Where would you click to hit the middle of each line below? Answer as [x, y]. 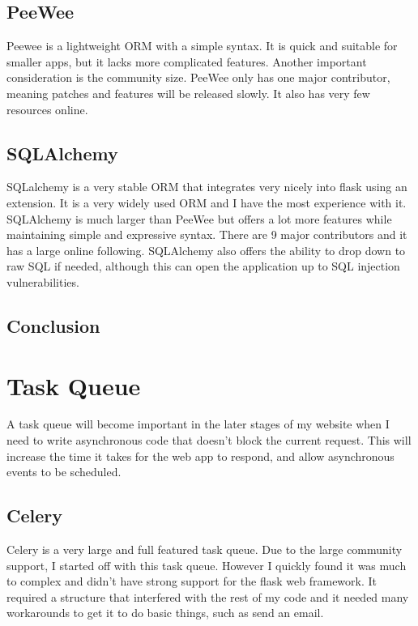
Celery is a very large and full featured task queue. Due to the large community [205, 549]
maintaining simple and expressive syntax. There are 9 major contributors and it [207, 234]
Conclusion [53, 325]
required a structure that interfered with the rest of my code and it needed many [208, 596]
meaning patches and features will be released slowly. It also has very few [188, 93]
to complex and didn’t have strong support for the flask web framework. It [192, 581]
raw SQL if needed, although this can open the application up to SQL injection [203, 266]
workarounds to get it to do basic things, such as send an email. [165, 613]
